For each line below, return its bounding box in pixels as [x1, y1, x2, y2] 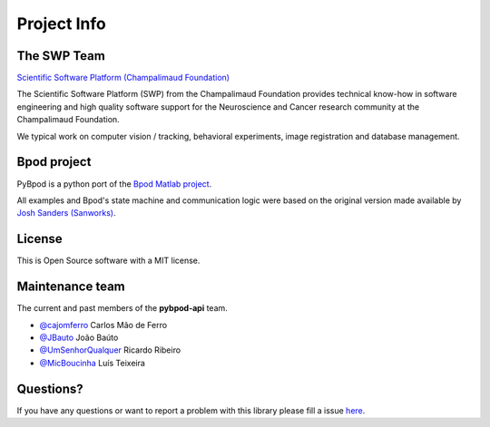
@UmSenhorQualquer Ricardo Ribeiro [39, 345, 181, 355]
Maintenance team [16, 279, 126, 295]
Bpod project [16, 154, 92, 170]
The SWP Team [16, 48, 106, 63]
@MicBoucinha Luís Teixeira [39, 357, 145, 368]
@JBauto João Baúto [39, 332, 119, 343]
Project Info [16, 14, 106, 34]
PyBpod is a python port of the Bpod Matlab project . [16, 178, 212, 189]
